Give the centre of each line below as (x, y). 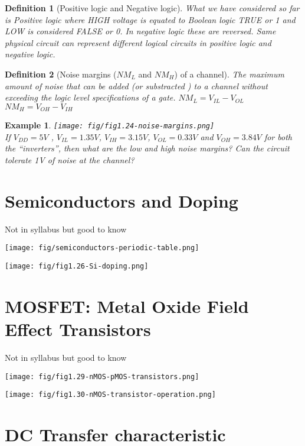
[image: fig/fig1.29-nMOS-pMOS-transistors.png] (102, 376)
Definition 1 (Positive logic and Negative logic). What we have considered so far (152, 8)
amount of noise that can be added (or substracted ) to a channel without (136, 85)
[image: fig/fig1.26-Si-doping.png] (77, 266)
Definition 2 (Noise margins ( (61, 74)
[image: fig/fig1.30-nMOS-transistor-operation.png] (110, 395)
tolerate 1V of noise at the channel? (70, 160)
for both (278, 136)
